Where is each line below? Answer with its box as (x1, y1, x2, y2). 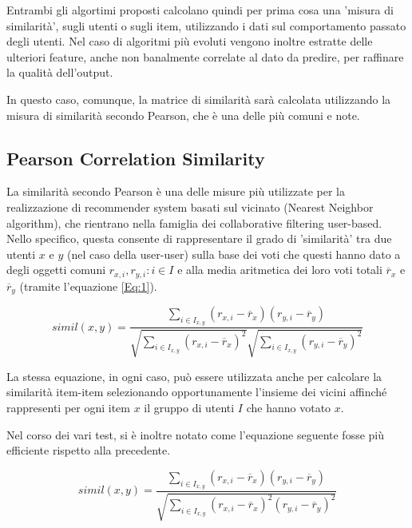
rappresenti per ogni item (6, 399, 130, 416)
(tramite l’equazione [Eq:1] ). (19, 277, 157, 294)
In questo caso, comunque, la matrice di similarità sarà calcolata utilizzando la (6, 90, 391, 107)
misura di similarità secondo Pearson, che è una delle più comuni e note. (6, 106, 360, 123)
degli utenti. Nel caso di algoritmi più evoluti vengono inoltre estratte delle (6, 33, 373, 50)
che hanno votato (246, 399, 331, 416)
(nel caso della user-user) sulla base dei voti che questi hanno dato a (66, 245, 401, 262)
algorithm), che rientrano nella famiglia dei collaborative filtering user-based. (6, 214, 382, 231)
